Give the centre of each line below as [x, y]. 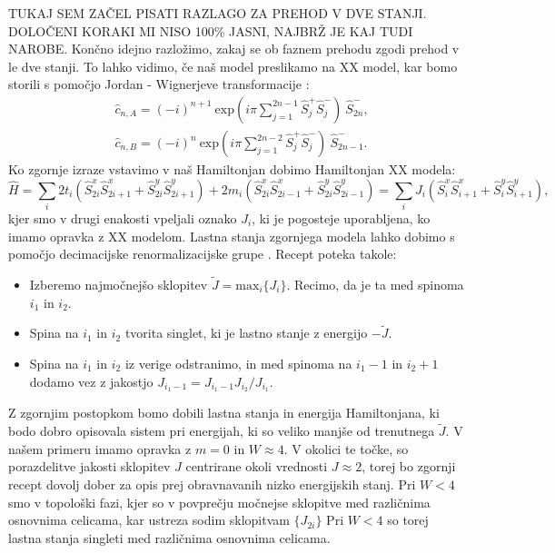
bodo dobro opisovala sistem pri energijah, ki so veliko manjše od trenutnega [222, 431]
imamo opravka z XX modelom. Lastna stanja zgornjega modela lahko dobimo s [232, 236]
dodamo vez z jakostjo [91, 381]
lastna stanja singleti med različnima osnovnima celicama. [169, 537]
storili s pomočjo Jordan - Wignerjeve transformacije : [159, 84]
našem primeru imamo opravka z [100, 448]
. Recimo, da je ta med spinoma [375, 284]
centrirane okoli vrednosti [257, 466]
